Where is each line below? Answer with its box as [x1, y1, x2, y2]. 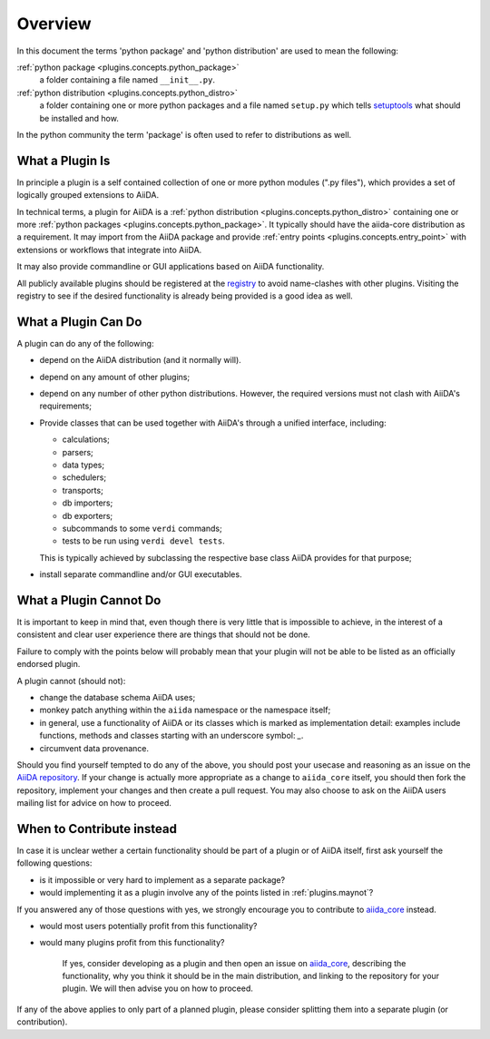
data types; [62, 459, 104, 470]
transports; [62, 485, 103, 495]
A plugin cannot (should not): [16, 675, 126, 686]
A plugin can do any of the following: [16, 338, 154, 348]
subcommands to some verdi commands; [62, 523, 222, 534]
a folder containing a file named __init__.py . [39, 74, 216, 85]
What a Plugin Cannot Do [16, 593, 162, 608]
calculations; [62, 434, 111, 445]
